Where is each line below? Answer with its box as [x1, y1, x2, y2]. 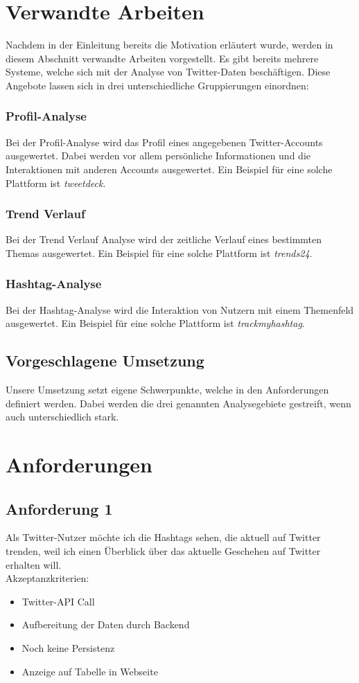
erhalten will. [6, 557, 62, 571]
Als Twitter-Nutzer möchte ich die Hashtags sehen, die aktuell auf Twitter [6, 530, 321, 544]
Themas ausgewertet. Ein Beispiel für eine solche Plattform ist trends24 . [6, 245, 313, 260]
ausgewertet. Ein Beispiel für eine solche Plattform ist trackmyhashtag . [6, 316, 305, 330]
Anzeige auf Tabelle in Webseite [21, 664, 158, 678]
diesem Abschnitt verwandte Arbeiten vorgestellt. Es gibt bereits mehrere [6, 51, 319, 65]
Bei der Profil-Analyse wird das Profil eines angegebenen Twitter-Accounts [6, 134, 323, 149]
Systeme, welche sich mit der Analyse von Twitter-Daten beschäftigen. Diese [6, 64, 331, 79]
